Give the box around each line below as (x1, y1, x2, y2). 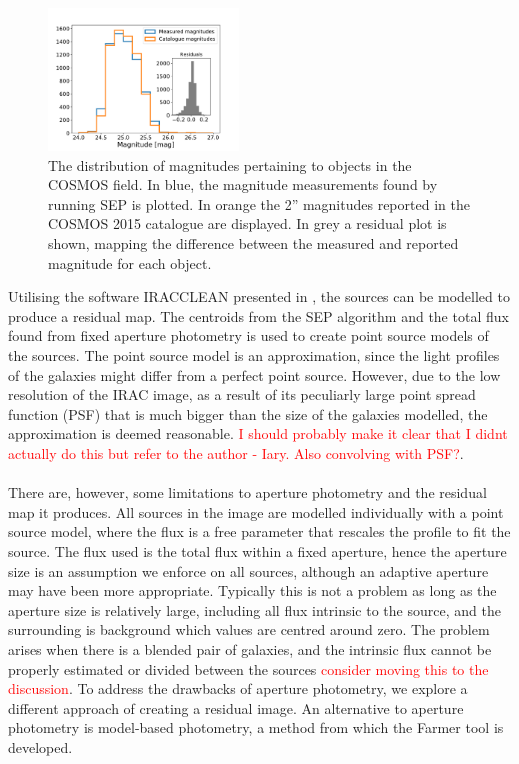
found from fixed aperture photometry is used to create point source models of (8, 325, 489, 346)
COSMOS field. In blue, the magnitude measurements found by (48, 174, 438, 195)
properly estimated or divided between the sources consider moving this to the (8, 658, 489, 679)
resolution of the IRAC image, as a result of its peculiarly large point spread (8, 384, 476, 405)
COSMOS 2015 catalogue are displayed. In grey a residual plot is (48, 213, 447, 234)
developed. (8, 736, 73, 757)
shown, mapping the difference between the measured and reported (48, 233, 459, 254)
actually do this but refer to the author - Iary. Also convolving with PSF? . (8, 443, 464, 463)
